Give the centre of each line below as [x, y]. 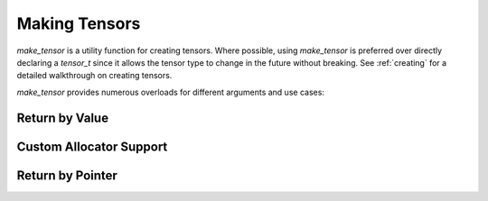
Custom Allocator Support [92, 146]
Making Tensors [79, 23]
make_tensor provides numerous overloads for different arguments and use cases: [171, 92]
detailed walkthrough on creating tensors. [94, 76]
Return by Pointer [67, 175]
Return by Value [62, 118]
